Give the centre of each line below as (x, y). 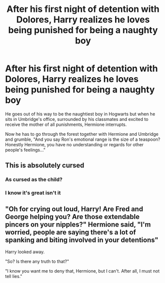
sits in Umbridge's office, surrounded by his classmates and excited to (77, 119)
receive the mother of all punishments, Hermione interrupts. (66, 124)
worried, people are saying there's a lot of (71, 232)
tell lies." (14, 276)
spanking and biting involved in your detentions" (82, 240)
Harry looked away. (25, 252)
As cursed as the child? (34, 179)
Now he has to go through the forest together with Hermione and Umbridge (82, 134)
